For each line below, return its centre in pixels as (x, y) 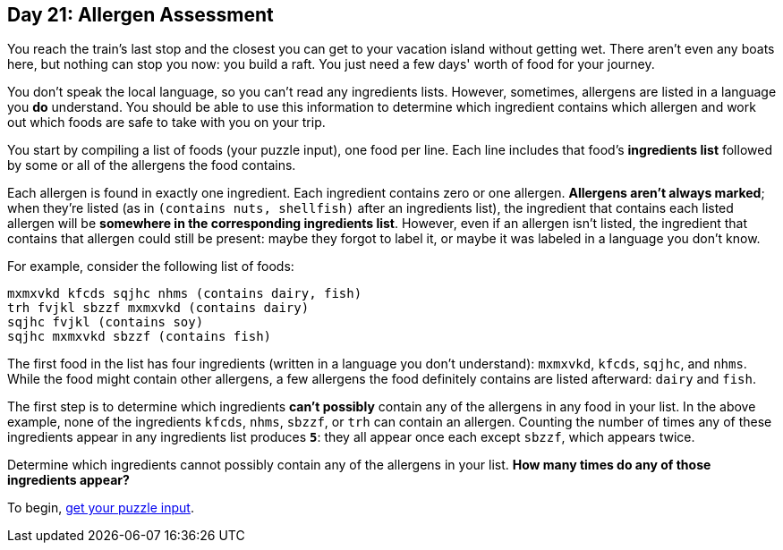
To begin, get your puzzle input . (101, 508)
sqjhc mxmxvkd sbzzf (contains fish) (140, 337)
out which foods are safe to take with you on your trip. (166, 123)
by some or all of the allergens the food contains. (152, 165)
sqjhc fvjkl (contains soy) (106, 322)
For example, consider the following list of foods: (151, 267)
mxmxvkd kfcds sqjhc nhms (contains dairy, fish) (185, 294)
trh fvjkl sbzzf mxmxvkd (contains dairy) (158, 308)
